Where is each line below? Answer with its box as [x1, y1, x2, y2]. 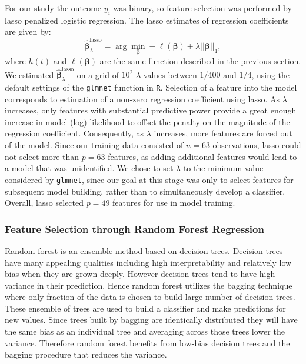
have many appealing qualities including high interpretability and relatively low [5, 256, 292, 268]
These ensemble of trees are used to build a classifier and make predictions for [5, 302, 286, 314]
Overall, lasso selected [5, 196, 84, 209]
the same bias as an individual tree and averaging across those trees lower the [5, 325, 285, 338]
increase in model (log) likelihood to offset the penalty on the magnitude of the [5, 115, 290, 128]
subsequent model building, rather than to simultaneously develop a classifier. [5, 185, 285, 197]
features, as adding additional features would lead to [108, 150, 297, 162]
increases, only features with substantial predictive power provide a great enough [5, 104, 297, 116]
